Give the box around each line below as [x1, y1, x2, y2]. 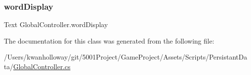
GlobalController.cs [13, 61, 71, 71]
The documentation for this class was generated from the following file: [4, 35, 214, 45]
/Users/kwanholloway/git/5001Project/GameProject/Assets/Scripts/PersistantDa [4, 52, 247, 62]
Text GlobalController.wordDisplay [4, 19, 108, 30]
